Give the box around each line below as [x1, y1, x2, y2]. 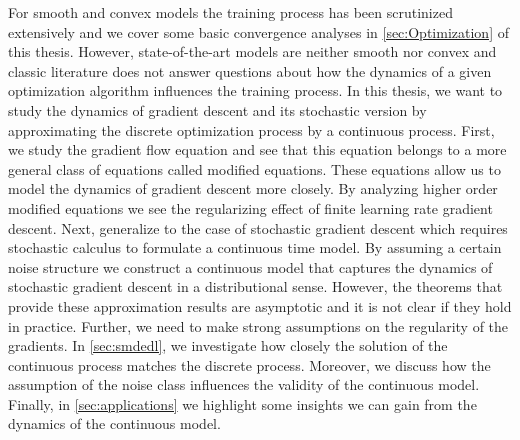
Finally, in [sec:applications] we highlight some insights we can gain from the [8, 393, 477, 414]
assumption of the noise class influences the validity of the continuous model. [8, 374, 480, 395]
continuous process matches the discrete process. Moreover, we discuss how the [8, 354, 491, 375]
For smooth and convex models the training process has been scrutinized [8, 2, 453, 22]
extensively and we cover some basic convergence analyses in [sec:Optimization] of [8, 21, 509, 42]
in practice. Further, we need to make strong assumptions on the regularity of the [8, 315, 509, 336]
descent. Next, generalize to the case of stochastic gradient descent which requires [8, 217, 508, 238]
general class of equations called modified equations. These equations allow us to [8, 158, 501, 179]
